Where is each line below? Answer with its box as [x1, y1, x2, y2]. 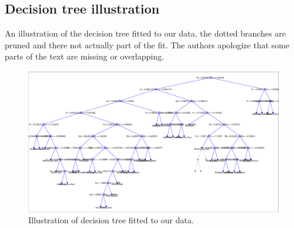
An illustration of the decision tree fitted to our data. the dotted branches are [5, 27, 286, 39]
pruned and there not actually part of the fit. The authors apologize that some [5, 38, 290, 51]
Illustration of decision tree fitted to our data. [28, 214, 194, 226]
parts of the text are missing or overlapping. [5, 50, 164, 62]
